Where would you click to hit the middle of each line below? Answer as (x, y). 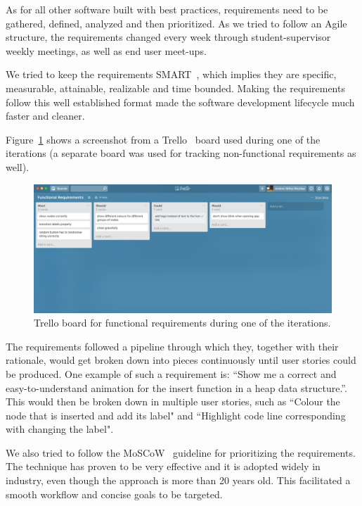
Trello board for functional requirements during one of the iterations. (182, 323)
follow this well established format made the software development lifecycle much (180, 102)
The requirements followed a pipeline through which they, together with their (172, 346)
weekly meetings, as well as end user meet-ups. (106, 50)
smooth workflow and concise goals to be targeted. (114, 494)
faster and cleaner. (45, 116)
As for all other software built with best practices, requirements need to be (167, 9)
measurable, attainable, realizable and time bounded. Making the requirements (175, 88)
